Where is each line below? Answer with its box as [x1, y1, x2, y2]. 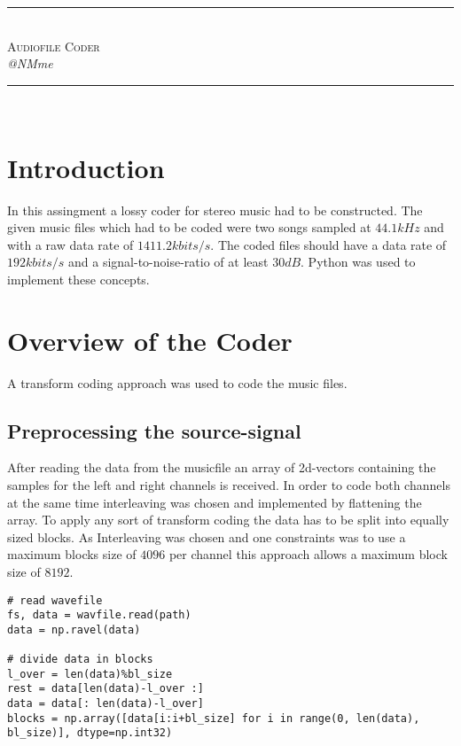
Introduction [7, 149, 165, 185]
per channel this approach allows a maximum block [168, 545, 448, 563]
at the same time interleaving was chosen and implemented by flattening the [7, 493, 422, 511]
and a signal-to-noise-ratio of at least [68, 253, 269, 271]
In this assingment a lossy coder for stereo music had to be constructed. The [7, 200, 423, 219]
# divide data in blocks [7, 653, 153, 666]
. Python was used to [301, 253, 416, 271]
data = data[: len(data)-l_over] [7, 697, 204, 711]
